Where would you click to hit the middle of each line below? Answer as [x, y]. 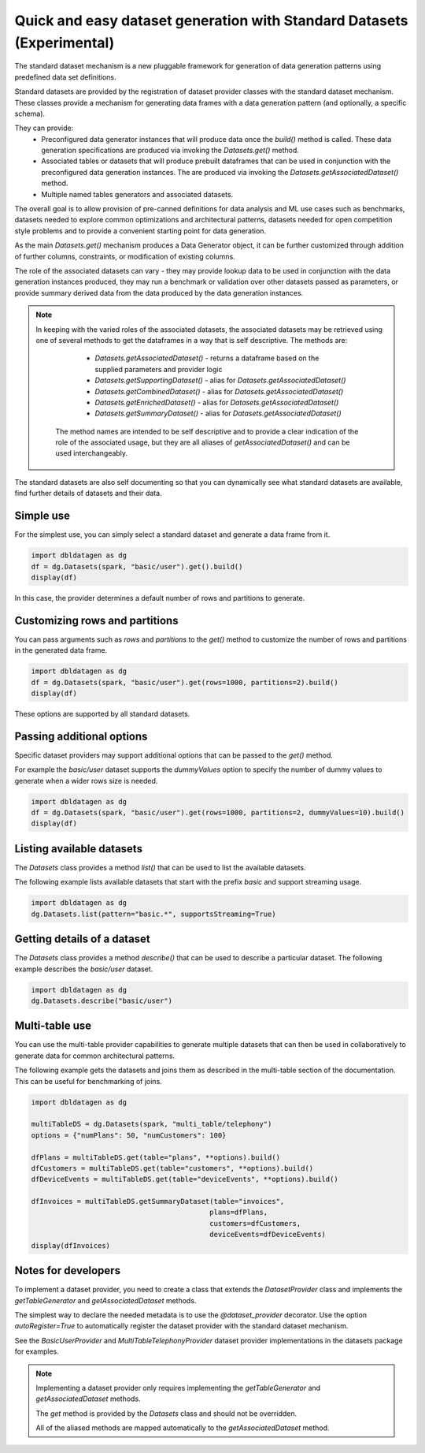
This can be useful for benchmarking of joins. [89, 1081]
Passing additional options [81, 736]
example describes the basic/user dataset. [84, 969]
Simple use [42, 516]
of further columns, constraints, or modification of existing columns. [125, 256]
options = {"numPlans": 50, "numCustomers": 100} [129, 1135]
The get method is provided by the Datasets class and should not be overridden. [166, 1413]
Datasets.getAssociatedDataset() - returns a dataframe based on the [207, 358]
